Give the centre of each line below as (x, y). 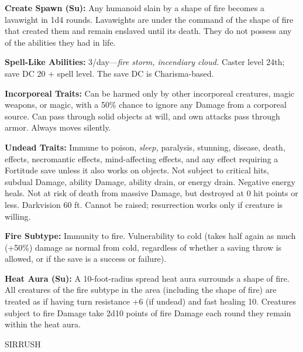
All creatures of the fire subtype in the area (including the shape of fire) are (141, 290)
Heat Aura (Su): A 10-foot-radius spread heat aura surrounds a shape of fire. (147, 278)
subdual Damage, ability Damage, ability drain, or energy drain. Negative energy (150, 181)
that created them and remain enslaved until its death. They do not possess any (148, 31)
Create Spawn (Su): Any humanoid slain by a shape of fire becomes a (135, 8)
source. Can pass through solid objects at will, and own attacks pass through (142, 116)
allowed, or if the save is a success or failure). (86, 259)
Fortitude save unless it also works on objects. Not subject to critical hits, (137, 170)
